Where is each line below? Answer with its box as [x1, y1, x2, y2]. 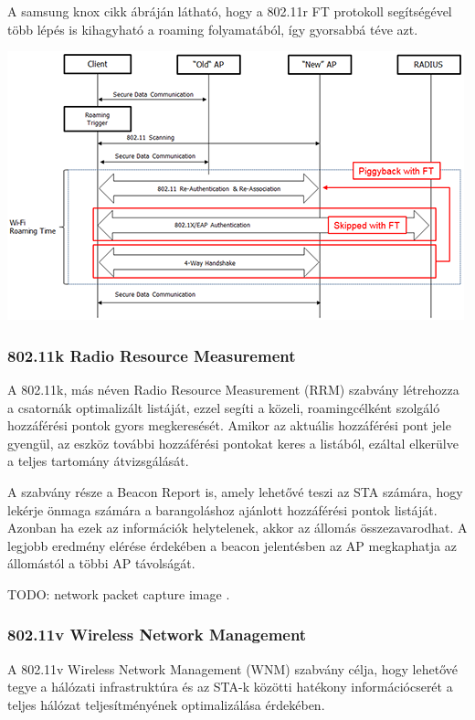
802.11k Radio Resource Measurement [7, 344, 296, 366]
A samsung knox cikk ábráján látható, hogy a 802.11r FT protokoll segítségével [7, 2, 452, 20]
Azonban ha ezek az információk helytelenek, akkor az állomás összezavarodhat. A [7, 518, 468, 537]
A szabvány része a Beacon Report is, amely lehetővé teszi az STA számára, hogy [7, 482, 463, 501]
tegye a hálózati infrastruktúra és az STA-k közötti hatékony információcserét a [7, 677, 453, 696]
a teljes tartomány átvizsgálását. [7, 451, 189, 471]
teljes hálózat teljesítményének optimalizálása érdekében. [7, 694, 325, 714]
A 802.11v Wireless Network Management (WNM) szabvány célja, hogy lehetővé [7, 659, 458, 678]
